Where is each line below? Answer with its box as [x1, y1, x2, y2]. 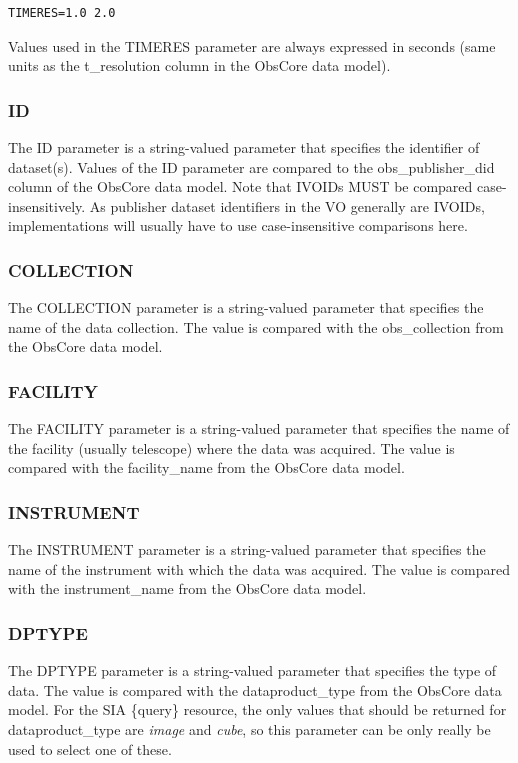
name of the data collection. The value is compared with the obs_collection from [8, 316, 504, 337]
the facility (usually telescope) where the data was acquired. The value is [8, 437, 455, 458]
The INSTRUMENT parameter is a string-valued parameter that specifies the [8, 539, 486, 560]
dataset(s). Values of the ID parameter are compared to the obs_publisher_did [8, 156, 495, 177]
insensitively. [8, 195, 86, 216]
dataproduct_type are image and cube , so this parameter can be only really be [8, 718, 491, 739]
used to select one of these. [8, 738, 172, 759]
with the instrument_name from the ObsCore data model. [8, 578, 367, 599]
